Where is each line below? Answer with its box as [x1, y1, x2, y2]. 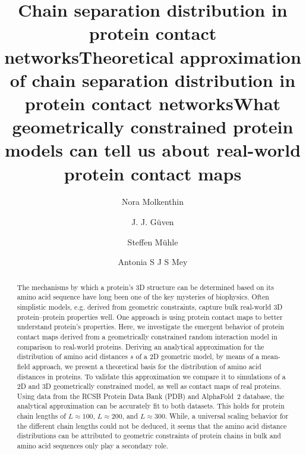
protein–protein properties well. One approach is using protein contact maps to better [17, 311, 283, 322]
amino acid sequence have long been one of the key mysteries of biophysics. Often [17, 292, 269, 302]
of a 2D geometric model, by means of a [135, 351, 260, 361]
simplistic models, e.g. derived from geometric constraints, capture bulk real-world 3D [17, 301, 283, 311]
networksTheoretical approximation [4, 44, 301, 68]
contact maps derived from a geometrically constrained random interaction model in [17, 331, 277, 341]
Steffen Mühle [127, 235, 178, 248]
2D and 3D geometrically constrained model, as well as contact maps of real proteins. [17, 381, 282, 391]
